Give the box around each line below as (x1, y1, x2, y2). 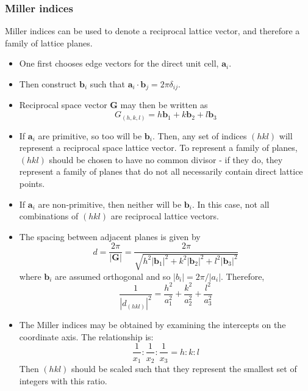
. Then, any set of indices (152, 129, 247, 142)
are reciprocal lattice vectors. (110, 210, 219, 222)
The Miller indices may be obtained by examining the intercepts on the (19, 318, 286, 331)
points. (19, 177, 45, 189)
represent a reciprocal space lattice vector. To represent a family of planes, (19, 141, 298, 154)
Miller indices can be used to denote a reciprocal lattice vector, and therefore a (5, 24, 300, 37)
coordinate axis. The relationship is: (19, 330, 154, 343)
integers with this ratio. (19, 374, 107, 387)
